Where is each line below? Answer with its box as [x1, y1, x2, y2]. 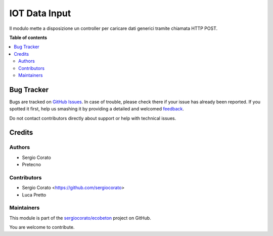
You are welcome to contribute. [9, 224, 75, 230]
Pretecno [22, 162, 41, 168]
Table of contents [9, 34, 48, 41]
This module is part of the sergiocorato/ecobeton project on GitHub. [9, 215, 151, 221]
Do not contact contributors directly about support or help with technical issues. [9, 115, 176, 121]
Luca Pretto [22, 191, 47, 198]
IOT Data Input [9, 8, 71, 19]
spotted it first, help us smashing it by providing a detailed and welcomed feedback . [9, 106, 185, 112]
